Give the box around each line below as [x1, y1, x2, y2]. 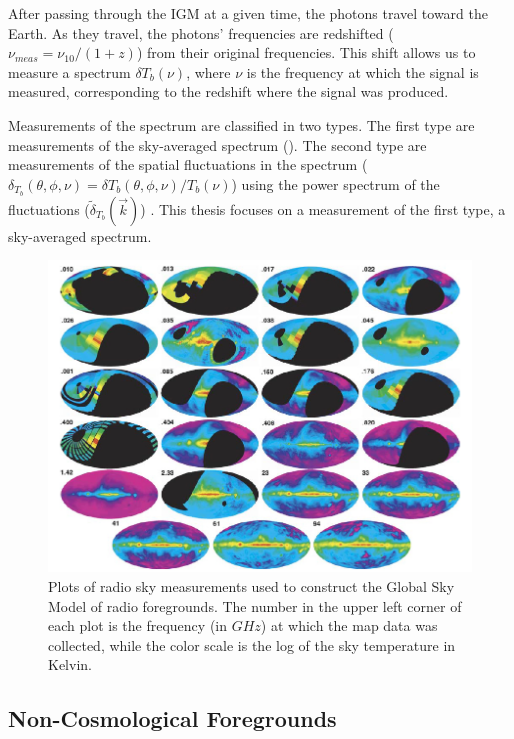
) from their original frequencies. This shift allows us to [136, 42, 476, 63]
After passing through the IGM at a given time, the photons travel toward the [8, 3, 488, 23]
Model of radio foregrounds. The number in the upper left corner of [48, 595, 462, 616]
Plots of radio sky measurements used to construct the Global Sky [48, 576, 455, 597]
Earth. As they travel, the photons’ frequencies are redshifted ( [8, 22, 394, 43]
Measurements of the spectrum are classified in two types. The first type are [8, 114, 475, 135]
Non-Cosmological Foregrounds [8, 703, 337, 734]
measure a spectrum [8, 61, 131, 82]
